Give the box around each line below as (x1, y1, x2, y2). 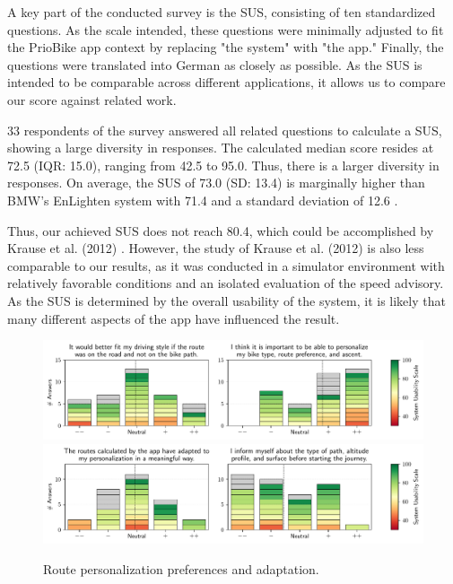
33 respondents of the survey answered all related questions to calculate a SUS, (7, 120, 442, 139)
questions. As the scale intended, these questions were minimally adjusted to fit (7, 20, 444, 39)
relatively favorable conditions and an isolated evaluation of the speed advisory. (7, 274, 444, 292)
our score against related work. (7, 90, 177, 109)
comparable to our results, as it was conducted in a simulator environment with (7, 256, 445, 275)
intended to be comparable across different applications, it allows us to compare (7, 73, 446, 92)
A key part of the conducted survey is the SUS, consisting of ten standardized (7, 3, 436, 21)
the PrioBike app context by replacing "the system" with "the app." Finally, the (7, 38, 444, 57)
